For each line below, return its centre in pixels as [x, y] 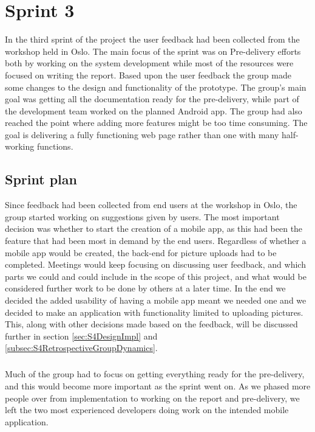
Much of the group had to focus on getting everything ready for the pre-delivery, [155, 374]
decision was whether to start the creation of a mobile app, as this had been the [154, 228]
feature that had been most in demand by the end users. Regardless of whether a [156, 241]
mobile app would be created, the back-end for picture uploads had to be [141, 252]
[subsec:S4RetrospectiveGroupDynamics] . [81, 348]
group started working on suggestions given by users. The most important [142, 216]
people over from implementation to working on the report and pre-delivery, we [152, 398]
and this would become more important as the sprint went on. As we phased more [158, 385]
